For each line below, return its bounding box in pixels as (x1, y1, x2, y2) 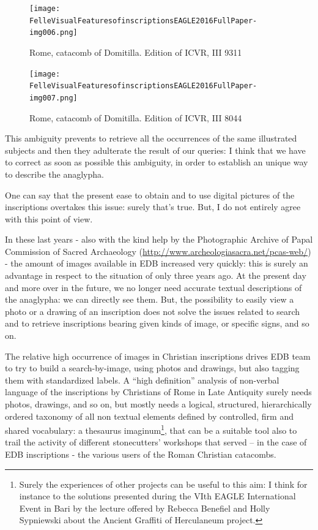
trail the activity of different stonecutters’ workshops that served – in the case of (5, 436, 307, 449)
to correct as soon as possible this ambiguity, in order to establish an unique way (5, 156, 308, 168)
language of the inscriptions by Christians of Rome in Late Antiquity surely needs (5, 385, 312, 398)
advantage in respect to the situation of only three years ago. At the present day (5, 269, 306, 282)
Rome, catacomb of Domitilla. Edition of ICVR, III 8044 (29, 111, 242, 124)
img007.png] (29, 93, 78, 102)
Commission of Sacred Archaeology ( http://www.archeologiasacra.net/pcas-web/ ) (5, 244, 311, 257)
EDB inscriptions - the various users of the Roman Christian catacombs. (5, 448, 276, 461)
